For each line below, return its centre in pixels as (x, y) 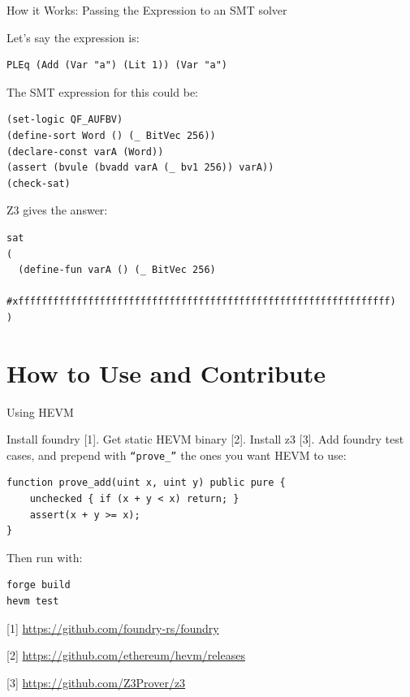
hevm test (33, 602)
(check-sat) (39, 183)
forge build (39, 585)
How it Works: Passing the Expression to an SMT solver (147, 10)
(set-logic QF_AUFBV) (65, 120)
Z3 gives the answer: (57, 210)
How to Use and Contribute (166, 372)
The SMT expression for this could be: (102, 91)
